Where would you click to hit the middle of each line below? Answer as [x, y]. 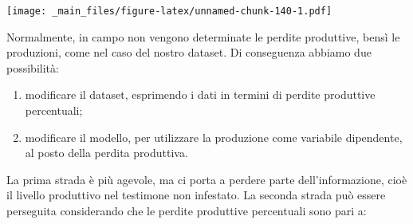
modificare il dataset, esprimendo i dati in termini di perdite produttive [200, 94]
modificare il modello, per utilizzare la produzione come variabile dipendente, [214, 137]
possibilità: [33, 67]
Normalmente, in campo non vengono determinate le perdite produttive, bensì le [203, 36]
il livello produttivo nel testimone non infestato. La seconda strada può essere [196, 195]
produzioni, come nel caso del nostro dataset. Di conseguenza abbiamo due [189, 52]
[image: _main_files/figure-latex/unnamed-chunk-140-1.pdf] [169, 11]
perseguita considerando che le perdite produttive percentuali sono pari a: [187, 210]
